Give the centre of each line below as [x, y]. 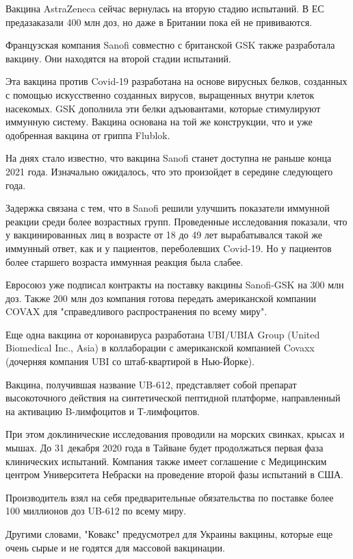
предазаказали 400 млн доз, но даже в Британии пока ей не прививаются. [159, 22]
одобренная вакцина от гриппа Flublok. [88, 135]
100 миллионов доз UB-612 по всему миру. [96, 511]
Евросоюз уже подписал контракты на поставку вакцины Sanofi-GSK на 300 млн [175, 285]
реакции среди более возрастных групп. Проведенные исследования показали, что [176, 221]
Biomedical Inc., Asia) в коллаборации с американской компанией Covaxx [160, 348]
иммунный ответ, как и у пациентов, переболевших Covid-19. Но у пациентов [169, 248]
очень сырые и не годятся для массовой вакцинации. [115, 547]
